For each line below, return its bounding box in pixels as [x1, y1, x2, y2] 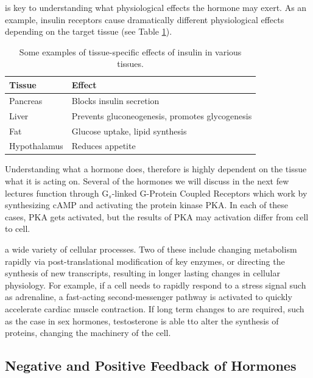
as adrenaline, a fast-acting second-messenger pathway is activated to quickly [5, 290, 292, 303]
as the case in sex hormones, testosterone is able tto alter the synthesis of [5, 314, 279, 327]
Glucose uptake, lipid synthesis [71, 124, 187, 137]
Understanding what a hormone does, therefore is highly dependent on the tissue [5, 163, 307, 175]
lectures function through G [5, 186, 109, 199]
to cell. [5, 222, 30, 235]
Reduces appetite [71, 139, 136, 152]
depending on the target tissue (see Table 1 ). [5, 25, 172, 38]
